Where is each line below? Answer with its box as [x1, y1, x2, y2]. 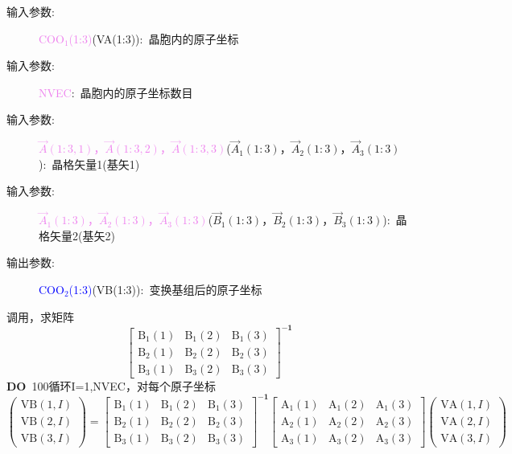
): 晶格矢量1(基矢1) [39, 155, 140, 172]
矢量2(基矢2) [49, 227, 115, 243]
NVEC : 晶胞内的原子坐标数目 [39, 84, 193, 100]
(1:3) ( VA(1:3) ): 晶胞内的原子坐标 [68, 30, 239, 47]
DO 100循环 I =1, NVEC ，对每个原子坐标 [6, 377, 216, 394]
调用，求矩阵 [6, 308, 74, 325]
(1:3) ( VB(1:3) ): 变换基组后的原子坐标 [68, 280, 262, 297]
